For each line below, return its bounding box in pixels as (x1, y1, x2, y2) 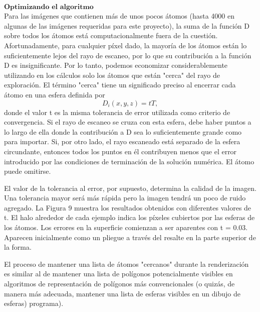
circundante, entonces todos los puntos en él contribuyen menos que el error (4, 146, 237, 156)
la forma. (4, 242, 32, 252)
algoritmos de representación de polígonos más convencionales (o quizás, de (4, 278, 235, 289)
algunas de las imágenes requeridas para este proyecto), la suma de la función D (4, 20, 249, 31)
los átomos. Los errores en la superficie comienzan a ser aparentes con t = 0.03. (4, 222, 248, 233)
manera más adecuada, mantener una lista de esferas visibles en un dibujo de (4, 288, 240, 298)
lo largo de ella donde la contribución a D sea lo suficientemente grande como (4, 126, 242, 137)
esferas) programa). (4, 298, 64, 308)
